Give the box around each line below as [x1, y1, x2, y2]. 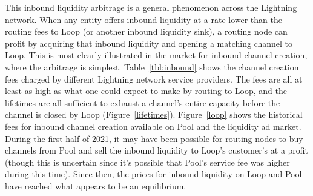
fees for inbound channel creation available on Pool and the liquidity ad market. [5, 120, 301, 132]
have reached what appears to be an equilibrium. [5, 179, 186, 192]
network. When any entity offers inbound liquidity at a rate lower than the [5, 13, 282, 25]
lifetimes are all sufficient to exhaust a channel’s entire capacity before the [5, 96, 280, 109]
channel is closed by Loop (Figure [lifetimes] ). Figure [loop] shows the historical [5, 108, 303, 121]
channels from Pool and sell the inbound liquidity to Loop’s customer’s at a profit [5, 144, 309, 157]
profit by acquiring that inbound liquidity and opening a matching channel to [5, 36, 293, 49]
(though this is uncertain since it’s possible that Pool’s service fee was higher [5, 155, 290, 168]
